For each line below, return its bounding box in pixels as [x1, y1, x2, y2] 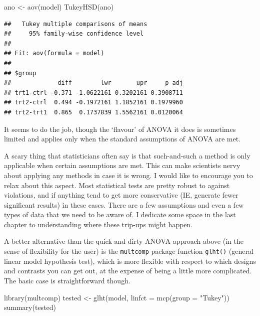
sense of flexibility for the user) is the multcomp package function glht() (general [4, 246, 253, 256]
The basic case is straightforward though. [4, 275, 130, 285]
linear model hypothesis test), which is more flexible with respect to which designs [4, 255, 256, 266]
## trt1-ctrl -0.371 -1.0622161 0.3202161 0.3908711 [4, 89, 183, 96]
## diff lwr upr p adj [4, 79, 183, 87]
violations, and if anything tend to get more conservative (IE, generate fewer [4, 190, 238, 200]
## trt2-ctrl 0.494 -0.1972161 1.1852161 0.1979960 [4, 99, 183, 106]
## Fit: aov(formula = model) [4, 50, 104, 57]
